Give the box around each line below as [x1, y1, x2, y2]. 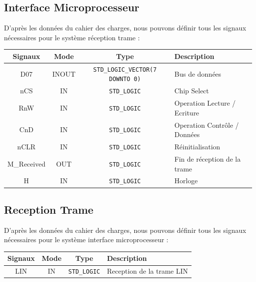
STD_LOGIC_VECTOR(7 [93, 66, 157, 73]
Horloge [174, 175, 198, 186]
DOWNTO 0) [109, 76, 141, 83]
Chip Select [174, 85, 209, 96]
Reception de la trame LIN [107, 266, 188, 276]
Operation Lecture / [174, 98, 236, 108]
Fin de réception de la [174, 153, 241, 164]
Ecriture [174, 107, 199, 117]
